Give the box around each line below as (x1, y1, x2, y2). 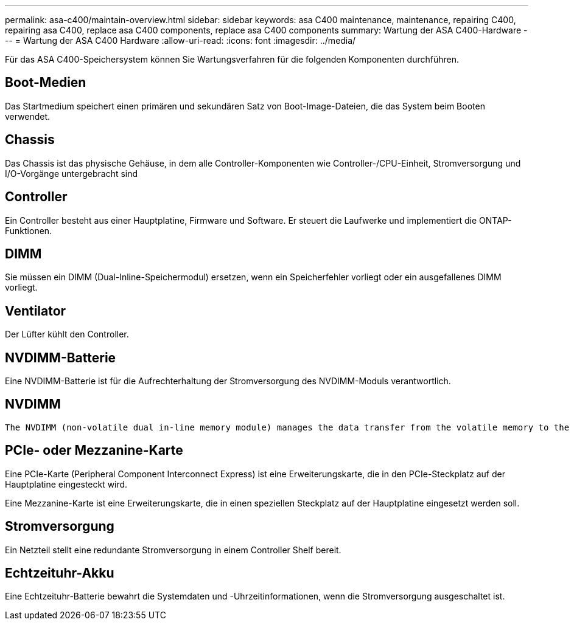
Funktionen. (5, 225, 52, 236)
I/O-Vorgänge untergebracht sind (5, 168, 138, 179)
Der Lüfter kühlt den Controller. (5, 329, 129, 340)
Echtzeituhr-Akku (5, 565, 114, 581)
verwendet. (5, 111, 51, 122)
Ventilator (5, 303, 66, 319)
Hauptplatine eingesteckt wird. (5, 478, 128, 489)
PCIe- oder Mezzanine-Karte (5, 443, 183, 458)
